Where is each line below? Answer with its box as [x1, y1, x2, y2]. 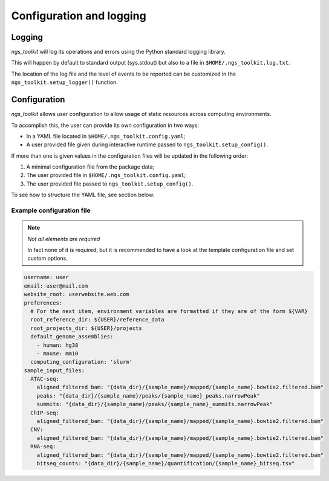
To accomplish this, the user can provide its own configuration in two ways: [11, 121, 200, 129]
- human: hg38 [36, 341, 79, 349]
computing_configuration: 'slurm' [30, 358, 133, 366]
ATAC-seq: [30, 375, 60, 383]
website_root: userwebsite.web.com [24, 291, 129, 298]
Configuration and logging [11, 9, 146, 22]
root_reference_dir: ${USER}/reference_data [30, 316, 164, 323]
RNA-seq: [30, 443, 56, 450]
